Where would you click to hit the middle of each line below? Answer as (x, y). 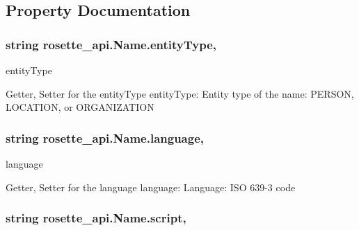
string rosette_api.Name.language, (105, 138)
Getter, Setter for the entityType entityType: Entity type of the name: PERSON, (180, 93)
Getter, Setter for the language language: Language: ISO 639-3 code (151, 187)
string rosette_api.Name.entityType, (111, 44)
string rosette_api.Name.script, (96, 218)
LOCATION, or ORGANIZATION (80, 107)
